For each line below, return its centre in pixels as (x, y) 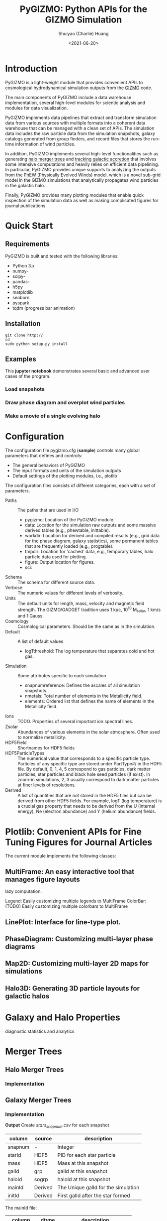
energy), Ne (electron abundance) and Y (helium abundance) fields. (87, 811)
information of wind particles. (45, 144)
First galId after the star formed (94, 1195)
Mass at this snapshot (83, 1163)
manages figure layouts (43, 879)
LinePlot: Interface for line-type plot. (63, 922)
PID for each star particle (86, 1155)
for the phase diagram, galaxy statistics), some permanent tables (91, 541)
